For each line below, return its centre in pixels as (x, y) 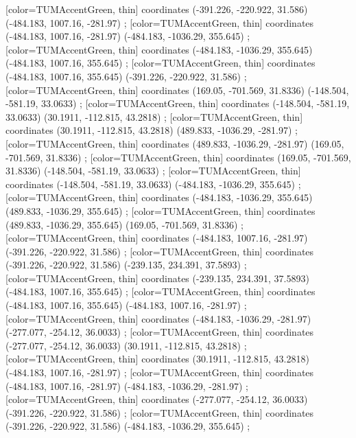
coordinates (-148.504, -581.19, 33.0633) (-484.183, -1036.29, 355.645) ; (153, 184)
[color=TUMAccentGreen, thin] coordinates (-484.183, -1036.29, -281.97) (158, 318)
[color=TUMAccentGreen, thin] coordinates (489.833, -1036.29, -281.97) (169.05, (175, 143)
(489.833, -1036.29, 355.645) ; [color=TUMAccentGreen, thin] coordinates (161, 210)
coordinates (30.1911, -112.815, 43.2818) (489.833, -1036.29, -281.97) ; (152, 130)
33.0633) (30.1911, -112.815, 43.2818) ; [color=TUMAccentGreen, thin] (154, 116)
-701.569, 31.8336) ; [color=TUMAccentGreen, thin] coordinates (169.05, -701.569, (178, 157)
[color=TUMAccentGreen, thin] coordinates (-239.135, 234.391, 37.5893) (157, 278)
